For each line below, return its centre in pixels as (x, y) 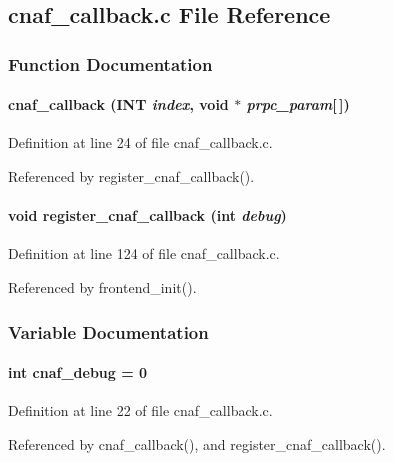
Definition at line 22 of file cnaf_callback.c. (140, 410)
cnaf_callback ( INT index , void (118, 104)
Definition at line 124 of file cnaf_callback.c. (144, 253)
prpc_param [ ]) (298, 104)
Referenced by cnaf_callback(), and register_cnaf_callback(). (197, 443)
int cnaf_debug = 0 (78, 372)
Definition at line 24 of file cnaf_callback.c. (140, 142)
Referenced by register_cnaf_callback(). (131, 176)
